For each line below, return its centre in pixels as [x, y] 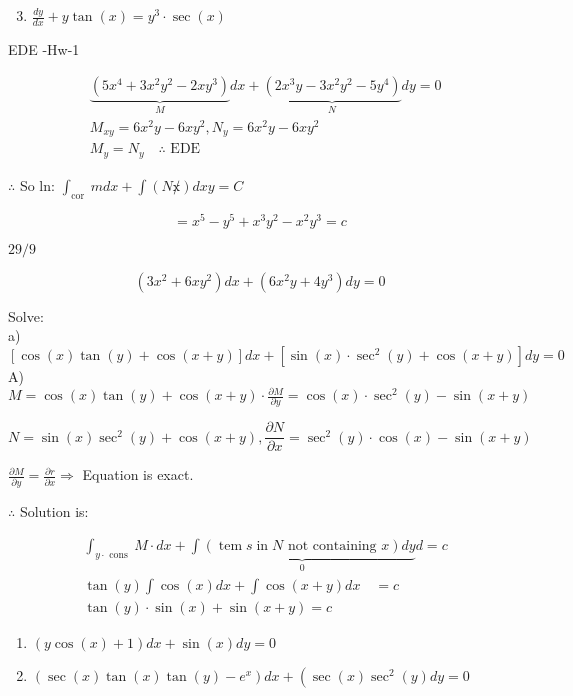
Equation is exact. [138, 474]
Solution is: [54, 510]
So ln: [37, 184]
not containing [332, 546]
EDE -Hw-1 [44, 48]
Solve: [26, 315]
